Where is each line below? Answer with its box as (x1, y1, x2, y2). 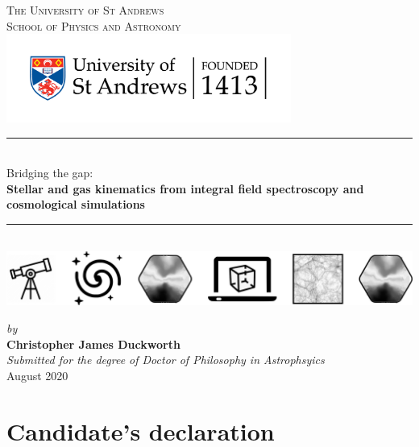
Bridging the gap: (6, 164, 93, 181)
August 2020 (6, 366, 68, 383)
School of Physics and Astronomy (6, 17, 181, 34)
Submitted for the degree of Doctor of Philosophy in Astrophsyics (6, 351, 325, 368)
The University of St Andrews (6, 2, 164, 18)
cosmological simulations (6, 196, 145, 213)
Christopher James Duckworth (6, 335, 180, 352)
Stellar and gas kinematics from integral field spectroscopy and (6, 180, 364, 197)
